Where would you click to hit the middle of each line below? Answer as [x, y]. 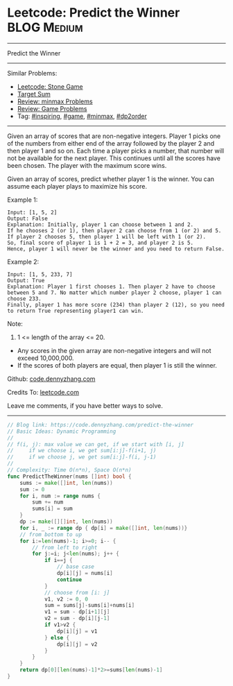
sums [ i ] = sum [52, 509]
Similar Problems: [32, 73]
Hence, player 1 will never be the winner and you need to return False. [116, 249]
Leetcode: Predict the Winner [94, 13]
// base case [76, 567]
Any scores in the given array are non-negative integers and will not [114, 350]
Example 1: [23, 200]
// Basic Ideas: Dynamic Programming [62, 431]
